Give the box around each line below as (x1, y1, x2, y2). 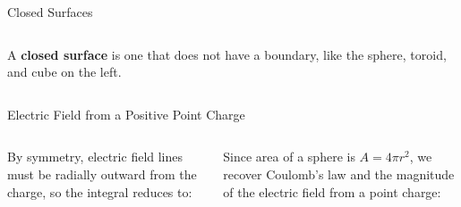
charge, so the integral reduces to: (7, 182, 192, 201)
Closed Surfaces (7, 3, 93, 21)
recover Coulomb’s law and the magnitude (223, 164, 455, 183)
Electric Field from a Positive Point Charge (7, 104, 245, 123)
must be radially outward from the (7, 164, 197, 183)
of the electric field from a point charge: (223, 182, 441, 201)
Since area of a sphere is (223, 147, 355, 166)
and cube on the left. (7, 62, 122, 81)
